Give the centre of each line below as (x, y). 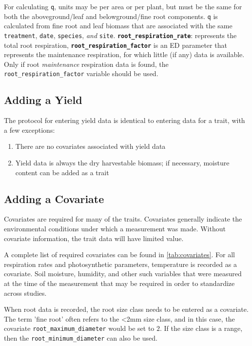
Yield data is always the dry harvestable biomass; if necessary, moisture (122, 163)
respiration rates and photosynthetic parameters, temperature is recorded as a (120, 264)
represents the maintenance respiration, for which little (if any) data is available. (124, 54)
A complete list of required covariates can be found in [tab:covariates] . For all (119, 254)
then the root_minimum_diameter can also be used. (81, 338)
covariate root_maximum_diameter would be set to (79, 328)
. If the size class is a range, (201, 328)
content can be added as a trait (62, 172)
